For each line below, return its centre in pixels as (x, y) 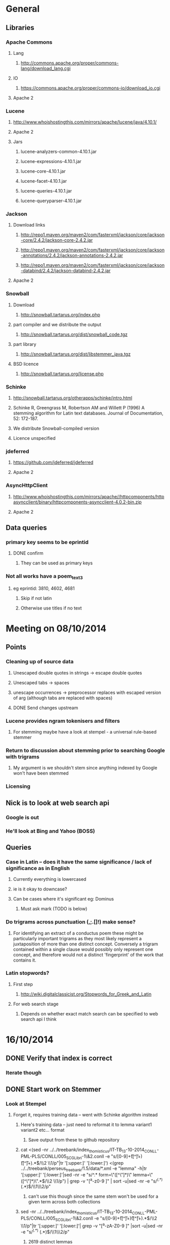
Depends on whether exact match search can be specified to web (89, 1013)
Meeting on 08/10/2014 (56, 629)
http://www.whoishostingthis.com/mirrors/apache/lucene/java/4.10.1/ (85, 122)
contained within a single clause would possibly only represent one (83, 949)
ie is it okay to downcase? (40, 889)
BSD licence (26, 364)
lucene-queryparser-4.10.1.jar (51, 201)
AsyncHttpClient (27, 486)
